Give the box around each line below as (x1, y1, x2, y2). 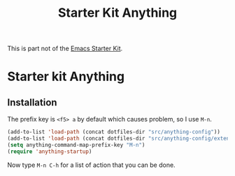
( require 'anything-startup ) (7, 148, 92, 155)
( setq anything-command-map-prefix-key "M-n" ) (7, 141, 145, 148)
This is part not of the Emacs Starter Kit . (7, 44, 123, 53)
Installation (7, 96, 57, 108)
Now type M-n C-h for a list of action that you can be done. (7, 161, 176, 169)
